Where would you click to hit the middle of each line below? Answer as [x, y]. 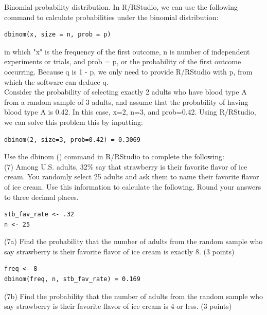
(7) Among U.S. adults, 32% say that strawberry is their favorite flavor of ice [126, 166]
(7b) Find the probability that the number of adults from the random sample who [134, 296]
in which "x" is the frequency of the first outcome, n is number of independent [127, 51]
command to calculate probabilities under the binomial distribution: [111, 17]
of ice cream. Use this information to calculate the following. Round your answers [133, 186]
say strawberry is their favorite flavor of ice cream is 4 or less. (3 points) [118, 306]
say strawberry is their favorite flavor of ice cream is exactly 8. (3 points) [119, 251]
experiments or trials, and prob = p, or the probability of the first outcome [123, 61]
